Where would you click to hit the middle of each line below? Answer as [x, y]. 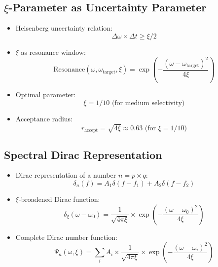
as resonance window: [53, 52]
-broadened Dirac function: [59, 199]
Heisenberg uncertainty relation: [64, 28]
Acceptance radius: [44, 118]
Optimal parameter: [46, 95]
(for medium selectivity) [148, 103]
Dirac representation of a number [66, 175]
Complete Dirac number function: [66, 237]
